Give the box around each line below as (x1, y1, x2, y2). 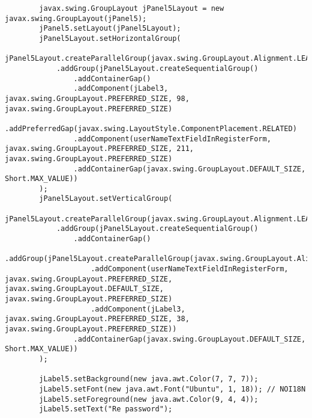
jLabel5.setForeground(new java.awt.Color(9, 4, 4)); (39, 395, 259, 404)
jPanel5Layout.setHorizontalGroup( (39, 34, 181, 43)
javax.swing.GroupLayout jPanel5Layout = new (39, 4, 224, 13)
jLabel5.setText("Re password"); (39, 405, 173, 414)
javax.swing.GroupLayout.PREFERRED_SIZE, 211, (5, 144, 194, 153)
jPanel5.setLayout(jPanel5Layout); (39, 24, 181, 33)
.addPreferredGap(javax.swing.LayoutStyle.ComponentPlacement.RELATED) (5, 124, 297, 133)
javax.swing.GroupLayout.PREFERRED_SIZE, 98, (5, 94, 190, 103)
